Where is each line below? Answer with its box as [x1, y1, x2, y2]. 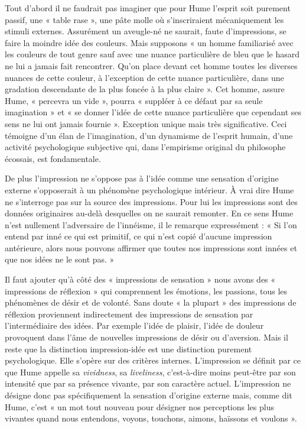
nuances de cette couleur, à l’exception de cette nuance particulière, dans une [5, 71, 284, 83]
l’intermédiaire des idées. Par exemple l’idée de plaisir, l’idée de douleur [5, 319, 264, 332]
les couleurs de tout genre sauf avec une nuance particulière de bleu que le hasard [5, 48, 300, 60]
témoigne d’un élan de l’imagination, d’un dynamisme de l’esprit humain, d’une [5, 129, 293, 141]
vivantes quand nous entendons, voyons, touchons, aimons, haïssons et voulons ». [5, 412, 297, 424]
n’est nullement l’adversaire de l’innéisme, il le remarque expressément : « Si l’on [5, 218, 297, 231]
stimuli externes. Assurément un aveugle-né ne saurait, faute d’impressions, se [5, 25, 287, 37]
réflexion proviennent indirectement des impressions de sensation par [5, 307, 253, 320]
